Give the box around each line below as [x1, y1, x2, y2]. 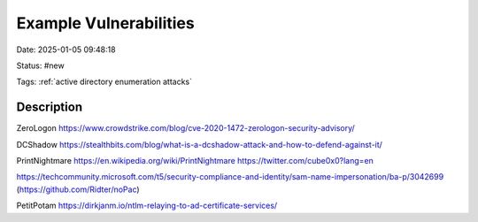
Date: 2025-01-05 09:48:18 [16, 44, 116, 55]
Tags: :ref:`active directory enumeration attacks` [16, 76, 192, 88]
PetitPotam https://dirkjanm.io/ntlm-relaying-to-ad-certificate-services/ [16, 200, 278, 211]
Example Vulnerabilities [16, 13, 195, 33]
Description [16, 100, 83, 115]
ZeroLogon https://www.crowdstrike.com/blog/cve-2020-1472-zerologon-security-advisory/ [16, 123, 356, 134]
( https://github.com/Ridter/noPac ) [16, 184, 141, 195]
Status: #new [16, 60, 66, 71]
